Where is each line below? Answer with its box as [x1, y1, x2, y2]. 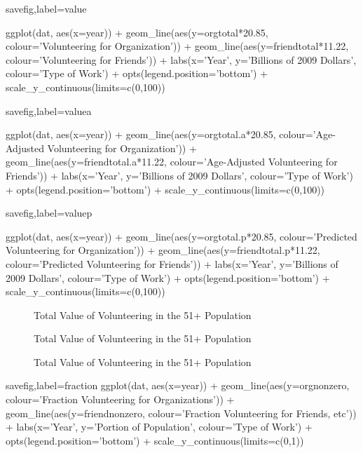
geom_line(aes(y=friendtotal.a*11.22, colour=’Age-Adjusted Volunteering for [6, 154, 338, 169]
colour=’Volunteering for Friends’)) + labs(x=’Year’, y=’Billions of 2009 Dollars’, [6, 52, 357, 67]
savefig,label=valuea [6, 103, 92, 118]
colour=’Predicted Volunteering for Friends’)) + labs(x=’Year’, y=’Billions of [6, 256, 338, 271]
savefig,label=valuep [6, 205, 93, 220]
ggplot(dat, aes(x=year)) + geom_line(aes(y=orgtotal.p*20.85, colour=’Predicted [6, 229, 357, 243]
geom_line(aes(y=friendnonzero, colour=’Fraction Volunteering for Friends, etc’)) [6, 405, 357, 420]
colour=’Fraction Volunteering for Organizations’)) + [6, 392, 235, 407]
